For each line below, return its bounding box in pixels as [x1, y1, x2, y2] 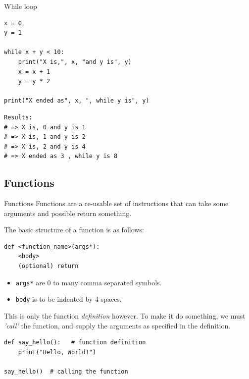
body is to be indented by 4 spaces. [15, 294, 122, 304]
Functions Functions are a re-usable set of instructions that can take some [4, 198, 229, 209]
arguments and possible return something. [4, 208, 132, 218]
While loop [4, 1, 37, 11]
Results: [4, 113, 33, 121]
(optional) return [18, 263, 79, 270]
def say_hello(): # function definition [4, 339, 146, 346]
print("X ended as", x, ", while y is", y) [4, 97, 149, 105]
